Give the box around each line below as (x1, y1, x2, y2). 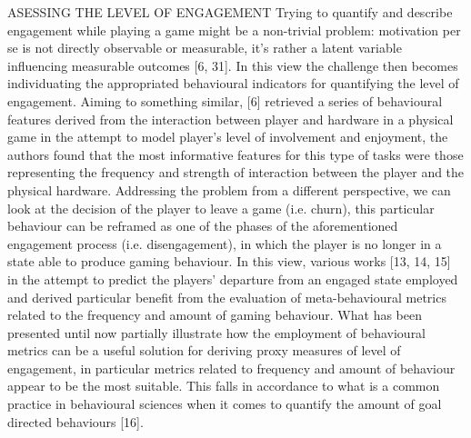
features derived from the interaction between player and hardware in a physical (7, 109, 454, 128)
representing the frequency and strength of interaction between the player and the (7, 163, 465, 182)
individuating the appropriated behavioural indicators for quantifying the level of (7, 74, 459, 93)
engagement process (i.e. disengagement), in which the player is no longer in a (7, 234, 442, 253)
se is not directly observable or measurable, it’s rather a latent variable (7, 38, 402, 57)
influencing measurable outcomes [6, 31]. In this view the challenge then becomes (7, 55, 458, 75)
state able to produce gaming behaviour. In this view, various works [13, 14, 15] (7, 252, 451, 271)
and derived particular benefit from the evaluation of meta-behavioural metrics (7, 287, 446, 306)
